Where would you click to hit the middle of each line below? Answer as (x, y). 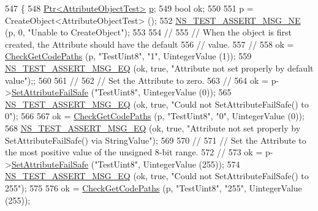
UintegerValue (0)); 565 (187, 92)
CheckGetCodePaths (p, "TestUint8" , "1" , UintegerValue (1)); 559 (128, 56)
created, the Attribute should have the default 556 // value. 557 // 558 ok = (150, 44)
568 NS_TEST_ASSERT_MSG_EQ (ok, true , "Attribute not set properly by (153, 128)
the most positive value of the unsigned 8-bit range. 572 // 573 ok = (134, 152)
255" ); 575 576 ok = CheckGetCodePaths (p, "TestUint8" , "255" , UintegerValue (153, 187)
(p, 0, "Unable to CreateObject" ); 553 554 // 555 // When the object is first (149, 32)
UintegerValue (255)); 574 (191, 164)
